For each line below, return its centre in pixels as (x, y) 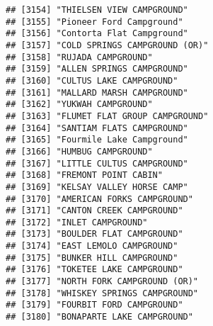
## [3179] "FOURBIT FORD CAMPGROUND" (94, 305)
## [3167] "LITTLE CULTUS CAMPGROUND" (97, 163)
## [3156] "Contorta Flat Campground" (97, 34)
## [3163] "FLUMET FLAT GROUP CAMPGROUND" (107, 116)
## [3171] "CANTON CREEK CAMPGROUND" (94, 211)
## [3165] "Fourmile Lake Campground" (97, 140)
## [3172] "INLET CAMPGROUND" (77, 222)
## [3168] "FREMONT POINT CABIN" (84, 175)
